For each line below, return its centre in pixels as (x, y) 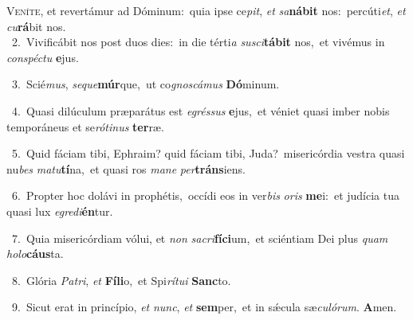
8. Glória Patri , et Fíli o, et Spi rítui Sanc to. (121, 280)
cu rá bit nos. (36, 26)
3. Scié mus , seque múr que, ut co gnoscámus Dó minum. (146, 84)
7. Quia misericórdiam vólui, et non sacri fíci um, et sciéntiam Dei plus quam (200, 238)
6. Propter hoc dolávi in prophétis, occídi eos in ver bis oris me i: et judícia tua (205, 195)
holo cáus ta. (35, 254)
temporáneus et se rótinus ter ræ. (85, 126)
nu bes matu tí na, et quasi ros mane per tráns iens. (126, 168)
